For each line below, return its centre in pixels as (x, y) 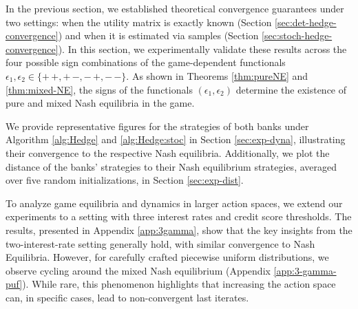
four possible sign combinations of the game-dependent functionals (146, 62)
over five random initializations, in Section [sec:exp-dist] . (125, 180)
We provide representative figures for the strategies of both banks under (157, 126)
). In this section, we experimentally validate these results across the (202, 49)
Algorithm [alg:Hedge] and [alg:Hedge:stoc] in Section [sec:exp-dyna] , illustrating (176, 139)
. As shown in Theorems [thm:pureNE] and (217, 75)
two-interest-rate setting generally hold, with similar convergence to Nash (160, 243)
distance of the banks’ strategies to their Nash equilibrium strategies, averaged (171, 166)
